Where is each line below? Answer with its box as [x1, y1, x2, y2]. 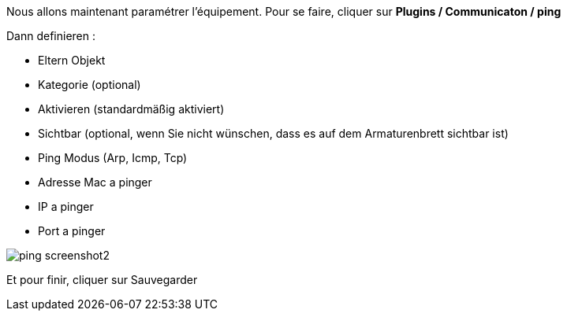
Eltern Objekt [38, 53, 106, 67]
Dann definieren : [6, 29, 96, 42]
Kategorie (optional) [38, 78, 141, 91]
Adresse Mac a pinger [38, 175, 152, 189]
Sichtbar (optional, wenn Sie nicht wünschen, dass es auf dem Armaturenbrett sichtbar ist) [38, 127, 509, 140]
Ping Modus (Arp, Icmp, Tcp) [38, 151, 188, 164]
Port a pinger [38, 224, 106, 238]
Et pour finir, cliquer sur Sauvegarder [6, 273, 198, 286]
